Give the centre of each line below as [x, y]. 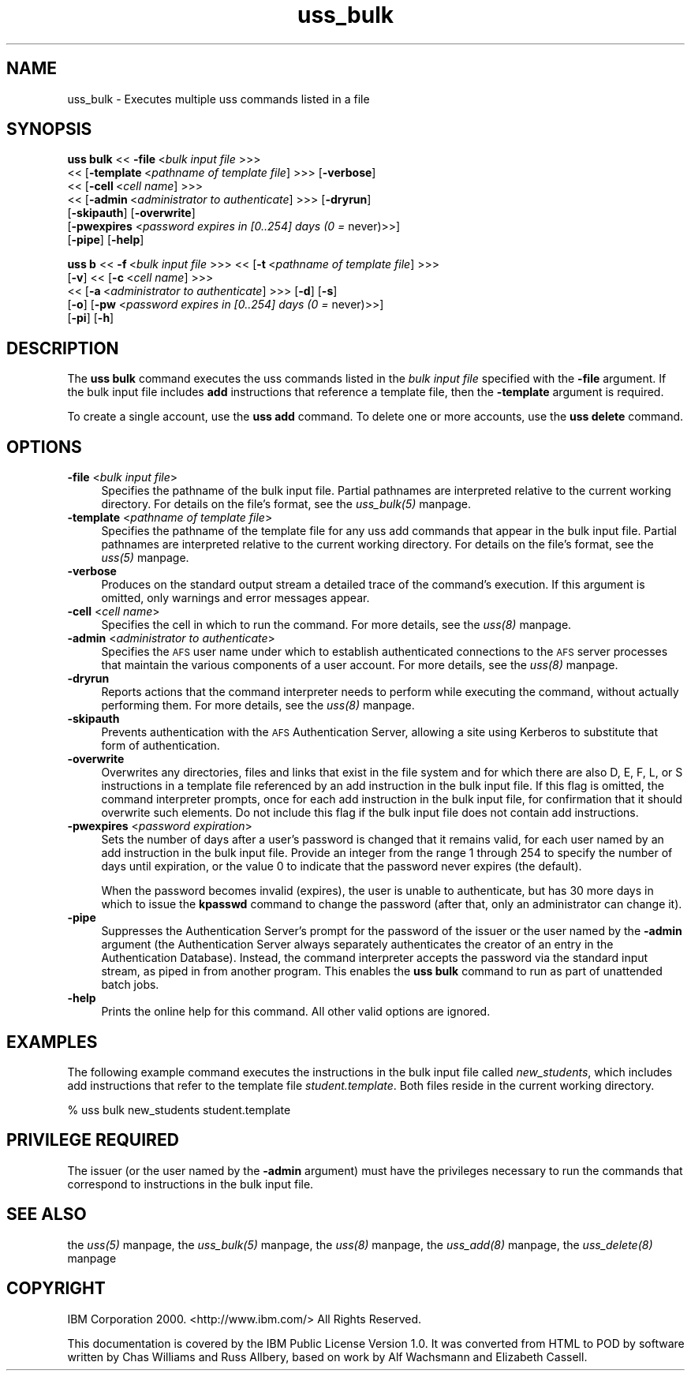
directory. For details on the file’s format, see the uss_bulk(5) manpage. [286, 504]
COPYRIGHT [56, 1289]
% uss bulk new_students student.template [179, 1109]
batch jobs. [130, 985]
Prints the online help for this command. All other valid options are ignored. [296, 1012]
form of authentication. [161, 746]
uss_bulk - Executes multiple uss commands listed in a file [219, 99]
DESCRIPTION [63, 348]
